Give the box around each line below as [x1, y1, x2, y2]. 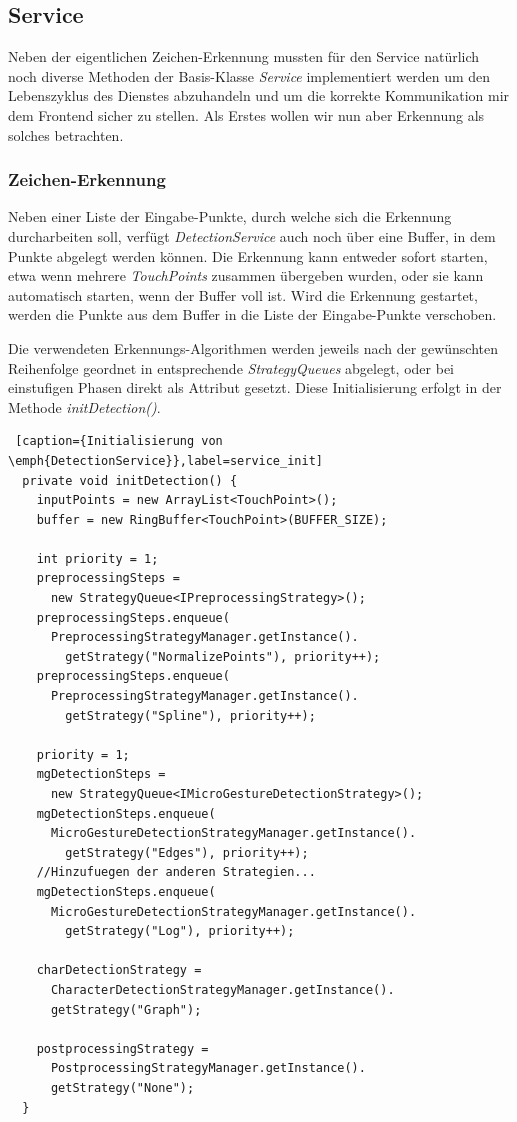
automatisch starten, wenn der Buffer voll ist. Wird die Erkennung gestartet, [8, 284, 478, 305]
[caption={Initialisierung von [15, 434, 223, 449]
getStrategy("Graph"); [50, 1002, 202, 1017]
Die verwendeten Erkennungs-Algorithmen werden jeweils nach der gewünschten [8, 337, 499, 358]
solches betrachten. [8, 124, 124, 145]
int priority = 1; [36, 551, 159, 566]
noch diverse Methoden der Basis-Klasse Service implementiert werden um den [8, 65, 491, 86]
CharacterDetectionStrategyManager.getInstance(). [50, 982, 395, 997]
